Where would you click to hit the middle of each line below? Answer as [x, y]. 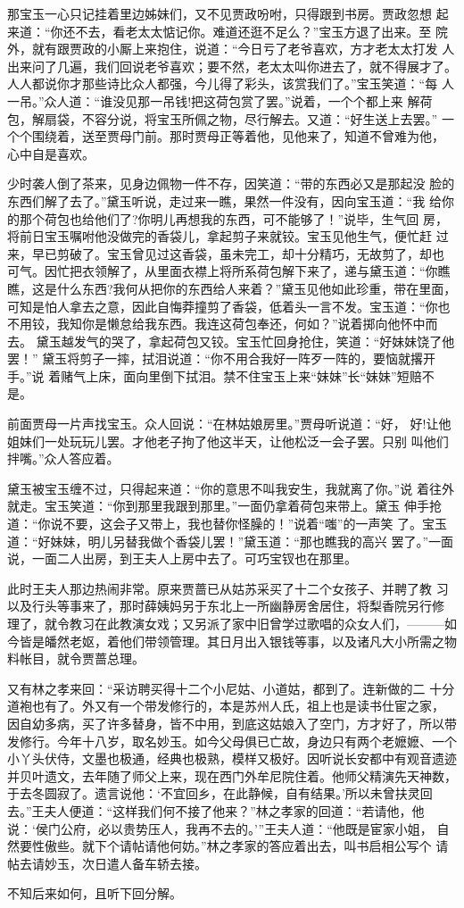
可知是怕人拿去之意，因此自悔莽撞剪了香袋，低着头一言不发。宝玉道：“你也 [229, 306]
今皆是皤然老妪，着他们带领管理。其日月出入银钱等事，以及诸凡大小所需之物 [232, 641]
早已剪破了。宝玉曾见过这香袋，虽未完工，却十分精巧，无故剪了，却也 [238, 253]
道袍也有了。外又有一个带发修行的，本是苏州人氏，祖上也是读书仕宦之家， [226, 706]
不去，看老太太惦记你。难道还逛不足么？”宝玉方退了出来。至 [253, 31]
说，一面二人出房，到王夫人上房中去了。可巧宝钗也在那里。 [182, 558]
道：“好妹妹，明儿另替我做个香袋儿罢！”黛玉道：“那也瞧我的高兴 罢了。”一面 [231, 541]
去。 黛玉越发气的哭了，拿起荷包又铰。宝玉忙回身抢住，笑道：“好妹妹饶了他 [231, 341]
